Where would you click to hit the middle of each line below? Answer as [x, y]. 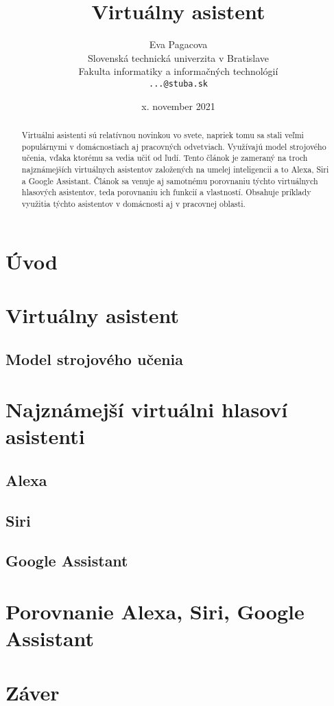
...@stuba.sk [178, 84]
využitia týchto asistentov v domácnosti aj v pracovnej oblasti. [133, 203]
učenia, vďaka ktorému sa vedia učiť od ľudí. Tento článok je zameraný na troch [165, 158]
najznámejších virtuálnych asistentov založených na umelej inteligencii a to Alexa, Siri [175, 169]
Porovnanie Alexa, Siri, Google [155, 611]
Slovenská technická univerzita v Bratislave [178, 57]
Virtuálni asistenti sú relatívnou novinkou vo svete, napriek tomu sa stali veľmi [163, 134]
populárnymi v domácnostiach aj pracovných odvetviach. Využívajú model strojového [174, 146]
